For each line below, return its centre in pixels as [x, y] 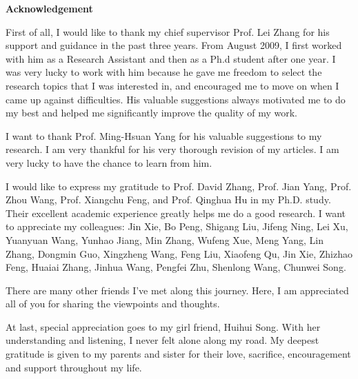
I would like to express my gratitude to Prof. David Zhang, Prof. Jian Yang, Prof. [179, 186]
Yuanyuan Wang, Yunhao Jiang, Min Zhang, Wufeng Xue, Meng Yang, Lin [165, 239]
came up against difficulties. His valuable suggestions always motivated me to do [176, 99]
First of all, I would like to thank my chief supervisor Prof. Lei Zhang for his [168, 31]
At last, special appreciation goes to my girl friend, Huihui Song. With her [163, 326]
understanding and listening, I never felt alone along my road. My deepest [162, 340]
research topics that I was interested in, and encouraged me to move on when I [172, 85]
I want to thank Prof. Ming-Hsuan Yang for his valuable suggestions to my [164, 135]
